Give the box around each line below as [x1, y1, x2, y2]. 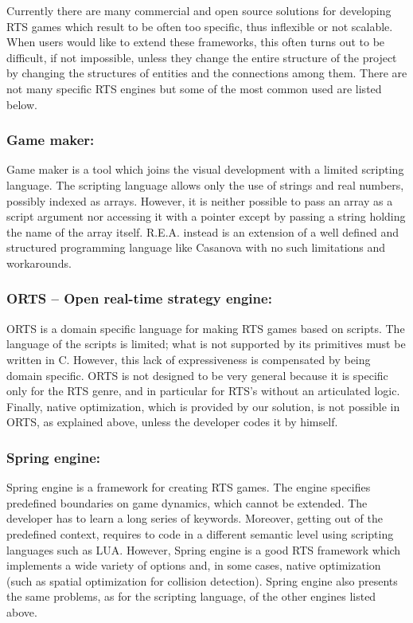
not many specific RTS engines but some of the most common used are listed [6, 80, 382, 96]
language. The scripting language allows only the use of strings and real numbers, [6, 176, 404, 193]
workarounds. [6, 254, 72, 271]
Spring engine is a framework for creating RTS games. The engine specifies [6, 479, 371, 496]
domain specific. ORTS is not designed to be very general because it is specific [6, 366, 388, 383]
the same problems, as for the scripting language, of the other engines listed [6, 588, 376, 605]
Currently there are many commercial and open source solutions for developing [6, 2, 392, 18]
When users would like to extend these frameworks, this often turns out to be [6, 33, 385, 50]
